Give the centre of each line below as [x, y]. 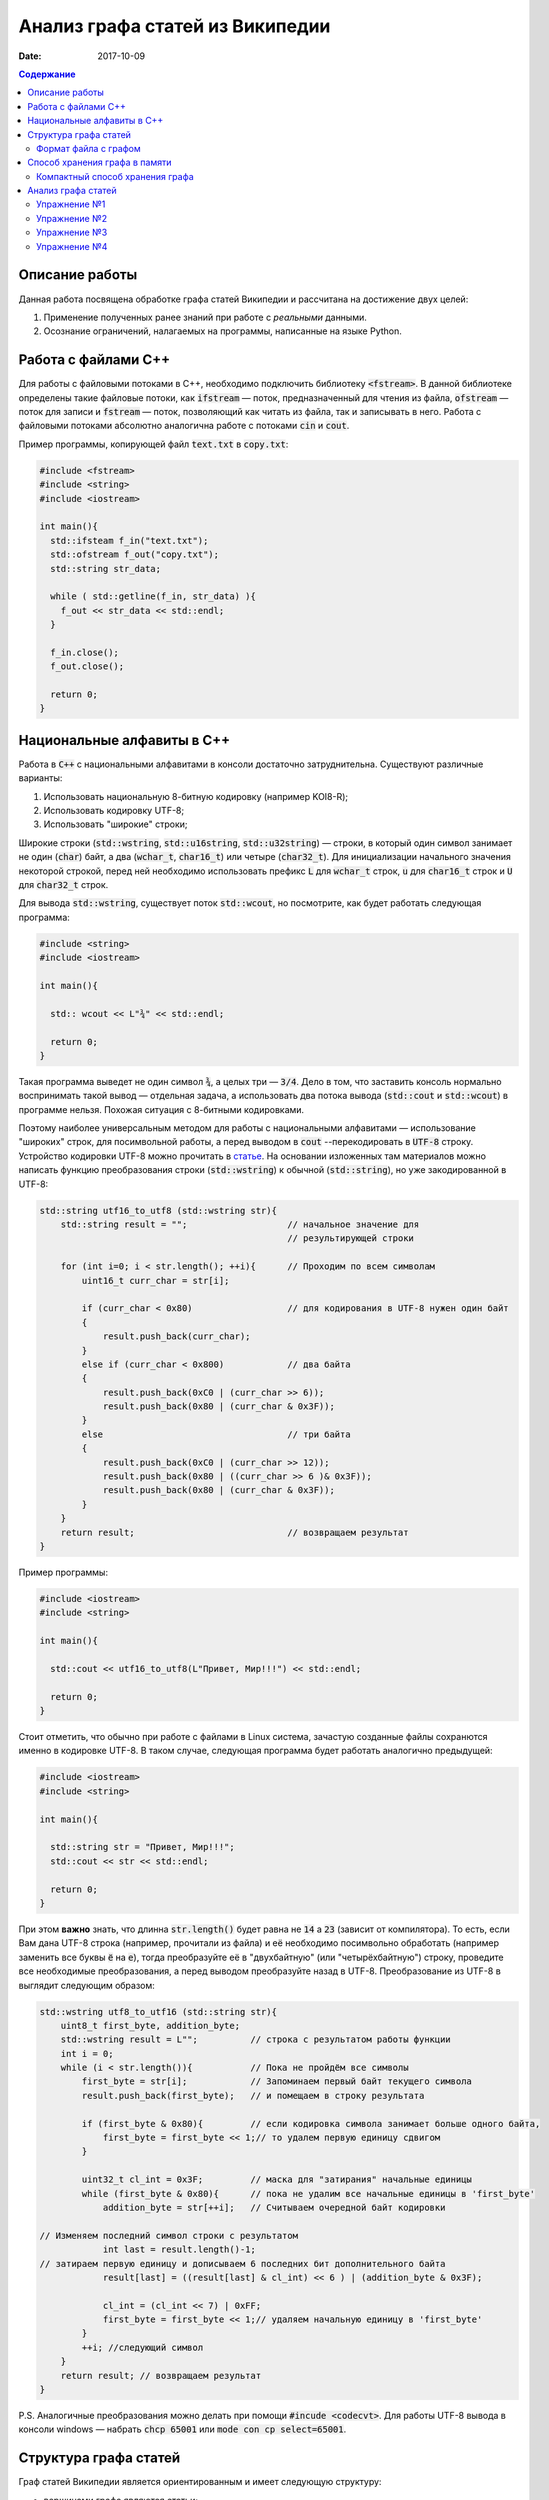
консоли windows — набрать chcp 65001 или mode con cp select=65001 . [182, 2429]
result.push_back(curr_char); [176, 1336]
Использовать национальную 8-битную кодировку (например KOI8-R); [196, 796]
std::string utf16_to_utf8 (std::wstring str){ [158, 1210]
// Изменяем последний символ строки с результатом [169, 2235]
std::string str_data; [106, 568]
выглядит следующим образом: [86, 1985]
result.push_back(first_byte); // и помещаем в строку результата [253, 2095]
